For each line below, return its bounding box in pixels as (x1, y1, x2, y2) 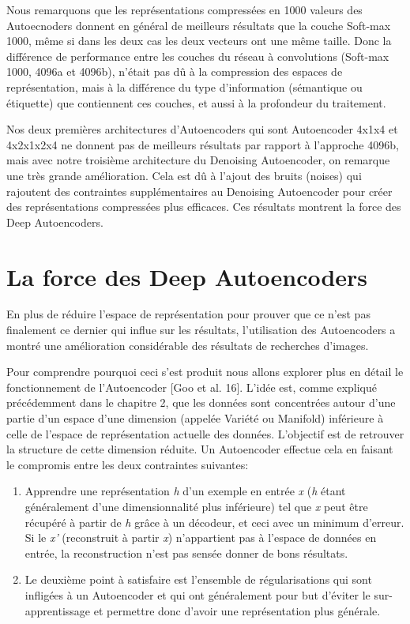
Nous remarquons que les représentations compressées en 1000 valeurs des (6, 2, 363, 17)
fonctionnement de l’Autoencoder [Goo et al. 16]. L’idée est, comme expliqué (6, 378, 377, 395)
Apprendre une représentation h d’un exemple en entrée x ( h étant (24, 483, 346, 499)
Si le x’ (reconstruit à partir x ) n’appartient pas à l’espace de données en (24, 529, 377, 546)
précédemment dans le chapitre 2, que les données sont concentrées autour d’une (6, 394, 396, 411)
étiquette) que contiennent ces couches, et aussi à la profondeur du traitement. (6, 94, 386, 111)
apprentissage (24, 602, 91, 618)
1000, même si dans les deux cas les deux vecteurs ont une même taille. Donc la (6, 32, 392, 49)
